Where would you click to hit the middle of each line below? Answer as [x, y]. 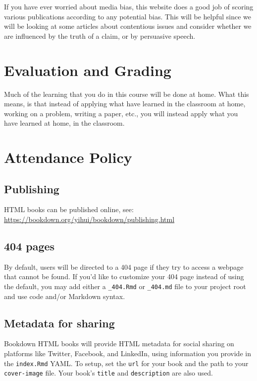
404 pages [29, 246]
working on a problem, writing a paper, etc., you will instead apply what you [121, 113]
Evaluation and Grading [88, 70]
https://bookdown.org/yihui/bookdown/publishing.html [89, 219]
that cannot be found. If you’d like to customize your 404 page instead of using [124, 276]
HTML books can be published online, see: [69, 209]
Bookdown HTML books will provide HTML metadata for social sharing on [119, 343]
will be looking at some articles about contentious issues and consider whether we [128, 26]
